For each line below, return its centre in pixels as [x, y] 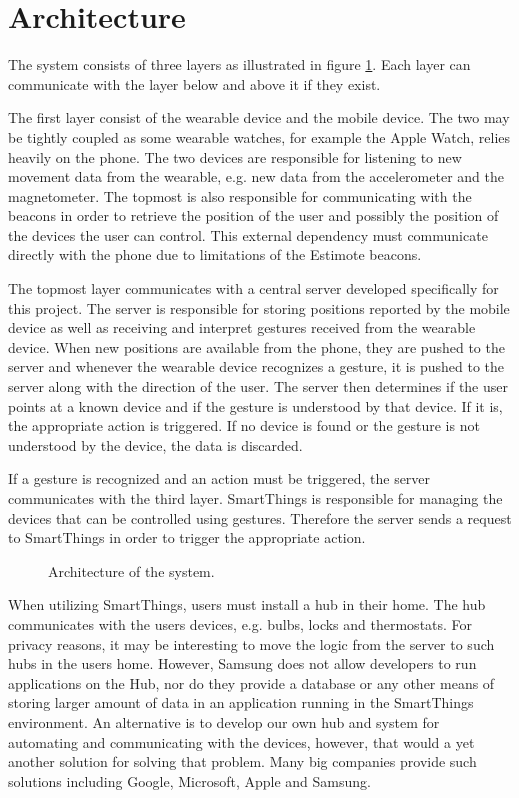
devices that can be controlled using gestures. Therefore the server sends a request [260, 517]
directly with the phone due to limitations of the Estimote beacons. [215, 254]
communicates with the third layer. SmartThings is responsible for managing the [255, 498]
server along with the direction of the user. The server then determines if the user [258, 386]
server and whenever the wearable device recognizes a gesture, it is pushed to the [256, 366]
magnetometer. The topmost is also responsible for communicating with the [240, 195]
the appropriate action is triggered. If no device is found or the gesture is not [244, 425]
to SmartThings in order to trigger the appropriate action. [187, 537]
